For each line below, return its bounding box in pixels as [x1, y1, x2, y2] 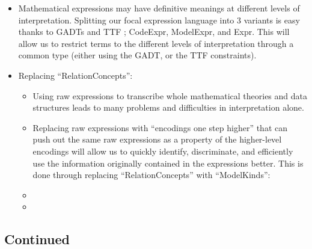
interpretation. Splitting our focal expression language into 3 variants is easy [18, 13, 300, 26]
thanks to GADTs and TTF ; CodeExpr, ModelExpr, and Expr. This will [18, 25, 290, 38]
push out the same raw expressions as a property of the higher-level [32, 133, 282, 146]
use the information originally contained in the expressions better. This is [32, 156, 304, 169]
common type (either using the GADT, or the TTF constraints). [18, 49, 257, 61]
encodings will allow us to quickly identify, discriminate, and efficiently [32, 144, 293, 157]
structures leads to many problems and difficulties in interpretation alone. [32, 101, 304, 114]
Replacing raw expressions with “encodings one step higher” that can [32, 121, 287, 134]
